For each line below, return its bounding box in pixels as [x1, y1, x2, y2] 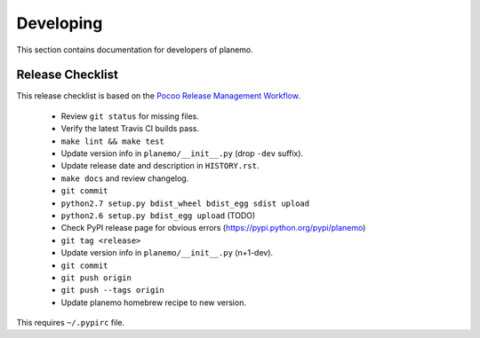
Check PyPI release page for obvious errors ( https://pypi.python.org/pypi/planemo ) [60, 223, 366, 233]
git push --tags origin [60, 285, 164, 295]
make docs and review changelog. [60, 173, 189, 184]
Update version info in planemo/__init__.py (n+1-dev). [60, 248, 274, 258]
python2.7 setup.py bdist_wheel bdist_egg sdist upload [60, 198, 310, 208]
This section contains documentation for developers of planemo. [16, 44, 253, 55]
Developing [16, 13, 103, 33]
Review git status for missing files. [60, 111, 200, 122]
